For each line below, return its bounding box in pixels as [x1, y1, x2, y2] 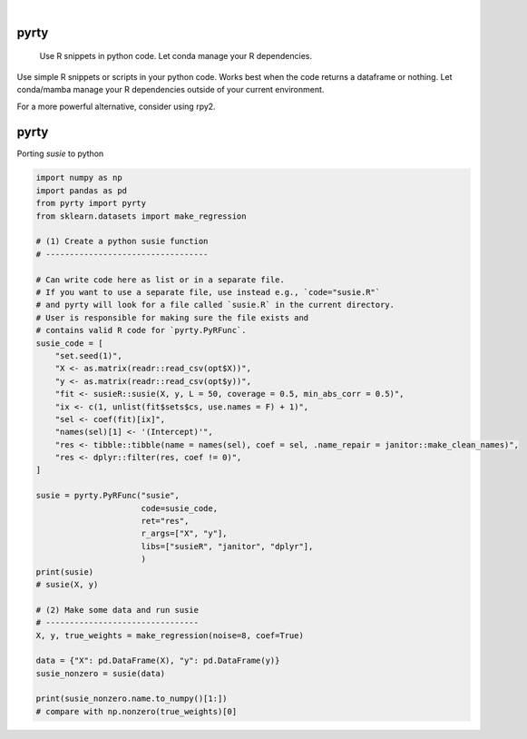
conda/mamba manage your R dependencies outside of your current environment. [16, 84, 325, 95]
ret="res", [141, 516, 190, 527]
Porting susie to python [16, 148, 104, 159]
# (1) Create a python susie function [35, 236, 209, 247]
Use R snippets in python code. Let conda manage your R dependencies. [39, 51, 313, 62]
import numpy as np [35, 172, 122, 183]
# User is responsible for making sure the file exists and [35, 312, 309, 322]
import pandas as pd [35, 185, 127, 195]
